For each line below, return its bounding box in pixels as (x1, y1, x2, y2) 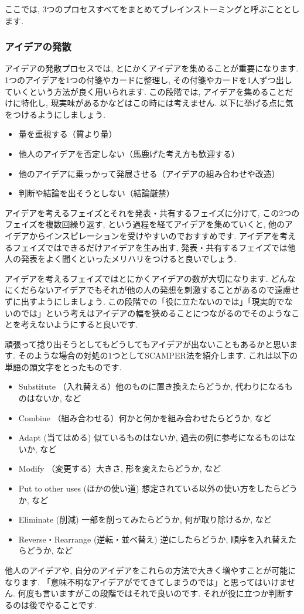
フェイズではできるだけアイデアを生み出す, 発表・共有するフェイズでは (12, 241, 288, 253)
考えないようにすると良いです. (21, 318, 138, 330)
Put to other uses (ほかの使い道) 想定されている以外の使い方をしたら (18, 482, 281, 494)
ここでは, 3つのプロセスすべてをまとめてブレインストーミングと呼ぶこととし (5, 3, 300, 15)
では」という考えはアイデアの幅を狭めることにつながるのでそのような (21, 306, 292, 319)
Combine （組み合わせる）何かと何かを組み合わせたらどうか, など (18, 411, 272, 424)
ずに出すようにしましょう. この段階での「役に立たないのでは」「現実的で (5, 295, 285, 307)
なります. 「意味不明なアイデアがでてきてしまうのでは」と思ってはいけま (5, 575, 288, 588)
